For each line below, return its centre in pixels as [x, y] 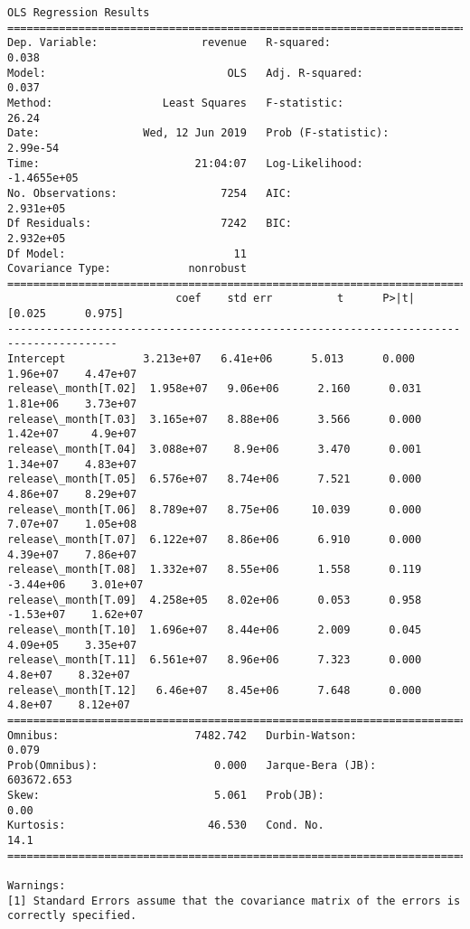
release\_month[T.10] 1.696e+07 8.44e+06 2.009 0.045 [215, 629]
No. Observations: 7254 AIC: [150, 193]
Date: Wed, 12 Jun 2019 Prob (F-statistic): [198, 133]
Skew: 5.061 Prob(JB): [166, 796]
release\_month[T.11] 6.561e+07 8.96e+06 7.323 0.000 [215, 660]
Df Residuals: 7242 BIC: [150, 224]
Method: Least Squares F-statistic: [176, 103]
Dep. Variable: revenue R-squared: [169, 43]
